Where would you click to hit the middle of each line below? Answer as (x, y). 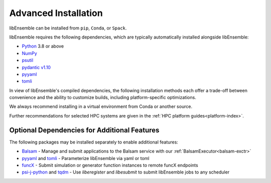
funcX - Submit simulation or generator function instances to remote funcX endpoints (110, 165)
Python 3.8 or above (43, 46)
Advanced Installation (56, 13)
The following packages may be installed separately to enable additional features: (94, 142)
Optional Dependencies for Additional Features (84, 130)
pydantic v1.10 (36, 67)
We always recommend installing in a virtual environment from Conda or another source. (101, 106)
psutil (28, 60)
